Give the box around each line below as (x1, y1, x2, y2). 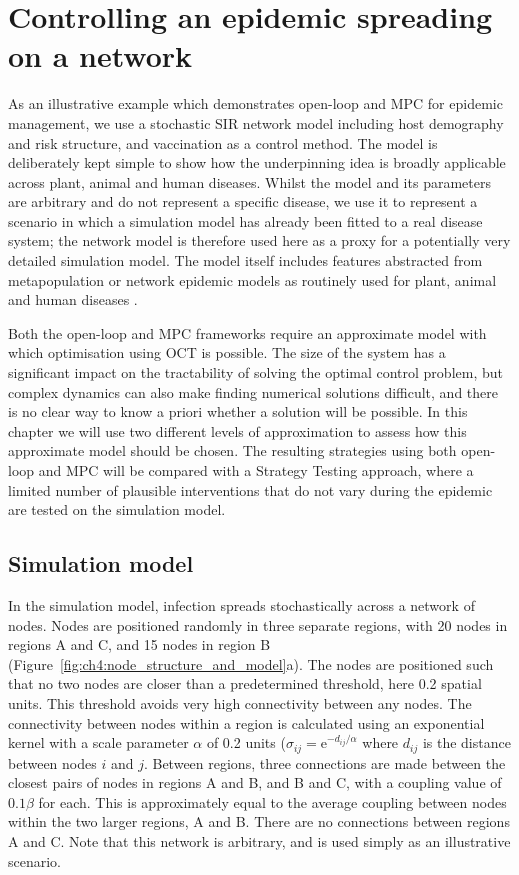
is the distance (422, 732, 511, 753)
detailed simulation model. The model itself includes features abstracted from (8, 250, 483, 271)
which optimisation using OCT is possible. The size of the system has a (8, 342, 446, 363)
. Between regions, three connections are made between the (143, 752, 506, 773)
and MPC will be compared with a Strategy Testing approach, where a (38, 460, 474, 480)
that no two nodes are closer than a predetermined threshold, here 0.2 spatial (8, 673, 482, 694)
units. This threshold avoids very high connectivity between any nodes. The (8, 692, 472, 713)
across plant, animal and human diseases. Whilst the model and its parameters (8, 171, 491, 192)
